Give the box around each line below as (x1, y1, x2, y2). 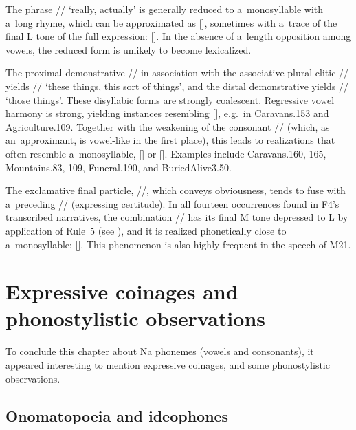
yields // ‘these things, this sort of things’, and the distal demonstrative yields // (5, 78, 348, 93)
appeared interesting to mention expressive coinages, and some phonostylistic (5, 358, 330, 372)
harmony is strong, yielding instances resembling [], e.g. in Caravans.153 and (5, 106, 329, 120)
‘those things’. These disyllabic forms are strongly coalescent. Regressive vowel (5, 92, 335, 107)
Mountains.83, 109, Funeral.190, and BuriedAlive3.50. (5, 160, 232, 174)
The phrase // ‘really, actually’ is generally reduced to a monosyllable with (5, 2, 324, 16)
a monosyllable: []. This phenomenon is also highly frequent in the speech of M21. (5, 237, 351, 251)
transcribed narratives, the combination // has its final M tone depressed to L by (5, 210, 348, 224)
